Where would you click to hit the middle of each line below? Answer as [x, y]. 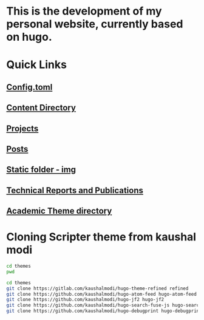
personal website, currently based [95, 24]
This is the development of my [84, 11]
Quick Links [36, 65]
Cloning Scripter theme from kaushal [101, 237]
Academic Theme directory [59, 211]
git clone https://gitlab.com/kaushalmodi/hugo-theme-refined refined [97, 288]
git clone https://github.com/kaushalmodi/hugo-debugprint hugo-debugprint [104, 311]
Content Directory [41, 108]
